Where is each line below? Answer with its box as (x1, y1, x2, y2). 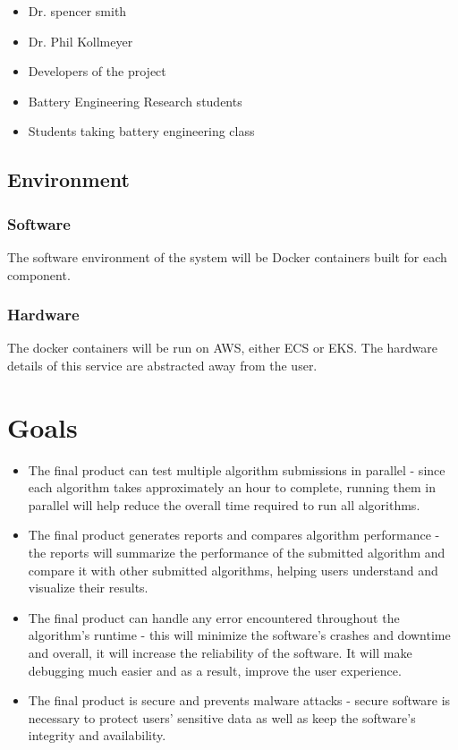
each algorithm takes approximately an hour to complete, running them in (28, 478, 437, 497)
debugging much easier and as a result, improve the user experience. (28, 661, 402, 679)
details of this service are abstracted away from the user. (7, 355, 318, 374)
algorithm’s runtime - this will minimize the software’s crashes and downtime (28, 626, 451, 644)
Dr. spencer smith (28, 2, 127, 20)
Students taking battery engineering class (28, 122, 255, 141)
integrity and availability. (28, 726, 166, 745)
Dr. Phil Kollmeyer (28, 31, 133, 50)
